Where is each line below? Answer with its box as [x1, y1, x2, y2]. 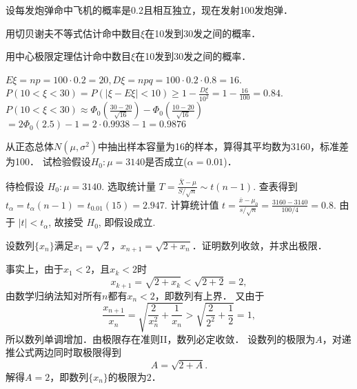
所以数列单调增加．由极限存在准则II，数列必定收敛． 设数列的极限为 [6, 331, 316, 346]
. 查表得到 [253, 178, 298, 193]
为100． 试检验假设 [6, 154, 91, 169]
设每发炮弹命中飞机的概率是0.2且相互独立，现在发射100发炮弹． [6, 3, 293, 17]
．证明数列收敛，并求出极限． [192, 238, 327, 253]
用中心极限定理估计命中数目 [6, 49, 131, 63]
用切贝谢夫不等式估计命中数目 [6, 25, 141, 40]
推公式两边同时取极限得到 [6, 345, 121, 359]
